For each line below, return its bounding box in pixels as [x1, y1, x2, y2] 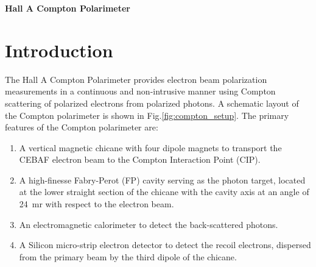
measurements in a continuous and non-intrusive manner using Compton [5, 85, 276, 98]
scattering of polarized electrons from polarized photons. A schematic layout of [5, 96, 299, 109]
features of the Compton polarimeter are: [5, 121, 158, 133]
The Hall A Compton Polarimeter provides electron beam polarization [5, 73, 267, 85]
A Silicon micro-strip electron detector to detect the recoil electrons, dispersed [19, 238, 311, 251]
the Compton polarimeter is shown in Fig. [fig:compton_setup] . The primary [5, 109, 289, 121]
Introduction [5, 37, 113, 62]
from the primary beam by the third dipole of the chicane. [19, 250, 237, 263]
